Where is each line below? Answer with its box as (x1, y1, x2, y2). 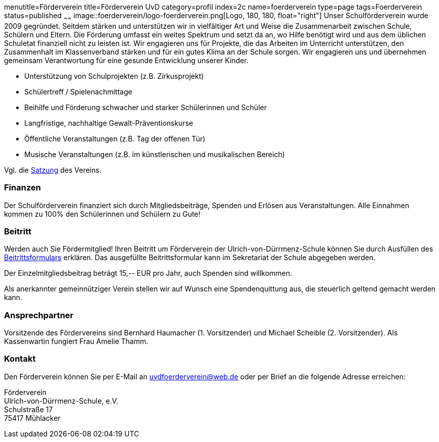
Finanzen (4, 182, 41, 193)
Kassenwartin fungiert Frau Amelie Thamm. (4, 337, 149, 346)
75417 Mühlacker (4, 413, 61, 422)
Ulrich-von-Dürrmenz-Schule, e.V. (4, 396, 118, 405)
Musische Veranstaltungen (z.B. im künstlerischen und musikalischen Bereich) (24, 150, 285, 159)
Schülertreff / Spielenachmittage (24, 87, 132, 96)
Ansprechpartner (4, 310, 74, 320)
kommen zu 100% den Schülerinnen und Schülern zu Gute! (4, 209, 201, 218)
